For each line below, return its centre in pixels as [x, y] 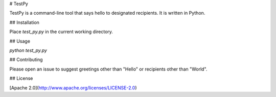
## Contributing [26, 60]
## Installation [24, 22]
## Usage [20, 41]
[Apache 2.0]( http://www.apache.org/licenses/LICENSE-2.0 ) [73, 88]
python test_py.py [28, 50]
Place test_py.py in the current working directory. [61, 32]
